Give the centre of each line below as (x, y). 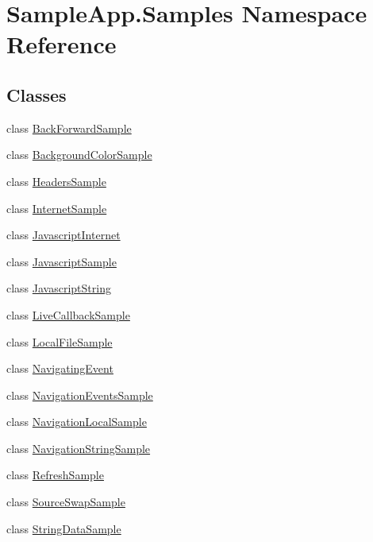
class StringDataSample (64, 528)
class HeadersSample (56, 181)
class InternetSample (57, 208)
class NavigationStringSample (79, 448)
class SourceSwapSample (66, 502)
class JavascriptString (59, 288)
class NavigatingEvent (60, 368)
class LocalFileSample (60, 341)
